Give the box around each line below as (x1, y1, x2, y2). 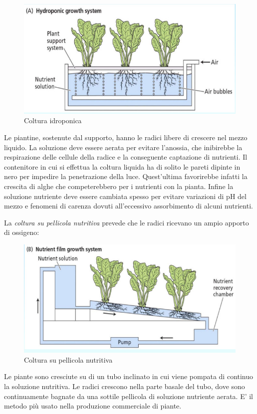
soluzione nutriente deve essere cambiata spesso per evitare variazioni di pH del (4, 191, 247, 201)
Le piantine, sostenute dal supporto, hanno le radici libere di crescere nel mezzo (4, 132, 248, 142)
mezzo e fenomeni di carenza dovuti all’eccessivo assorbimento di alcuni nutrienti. (4, 201, 253, 211)
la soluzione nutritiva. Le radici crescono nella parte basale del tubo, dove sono (4, 381, 245, 391)
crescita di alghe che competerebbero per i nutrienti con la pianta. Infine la (4, 181, 234, 191)
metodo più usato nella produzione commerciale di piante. (4, 401, 182, 411)
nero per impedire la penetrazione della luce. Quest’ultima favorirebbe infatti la (4, 171, 248, 182)
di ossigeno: (4, 227, 39, 237)
